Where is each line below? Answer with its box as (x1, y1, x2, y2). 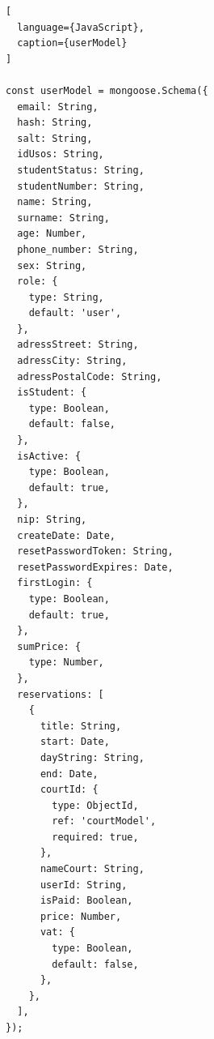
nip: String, (17, 514, 87, 525)
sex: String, (17, 259, 87, 272)
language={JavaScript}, (17, 21, 145, 33)
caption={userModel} (17, 37, 128, 49)
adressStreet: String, (17, 339, 139, 351)
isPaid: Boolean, (40, 895, 133, 907)
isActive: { (17, 450, 82, 462)
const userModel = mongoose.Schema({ (6, 84, 208, 96)
